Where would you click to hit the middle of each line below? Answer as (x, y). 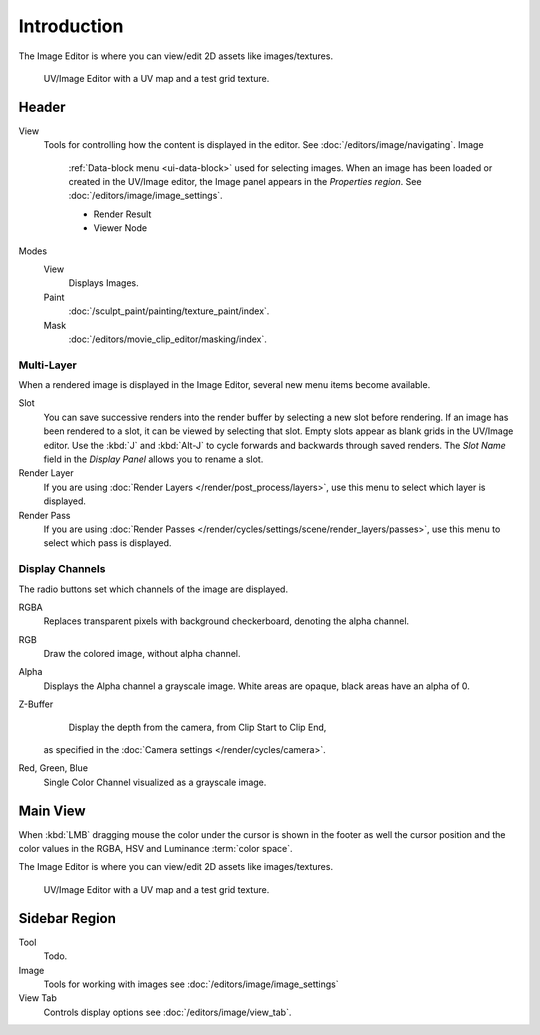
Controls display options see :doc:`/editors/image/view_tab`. (167, 1012)
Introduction (71, 26)
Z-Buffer (36, 704)
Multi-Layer (47, 365)
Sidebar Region (67, 918)
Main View (52, 810)
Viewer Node (120, 228)
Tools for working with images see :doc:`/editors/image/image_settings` (191, 984)
